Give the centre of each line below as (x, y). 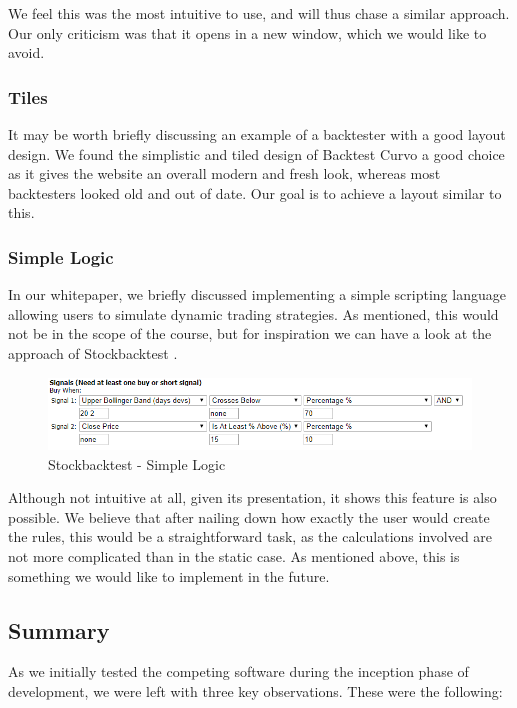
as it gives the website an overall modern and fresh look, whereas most (224, 173)
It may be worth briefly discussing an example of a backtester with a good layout (257, 134)
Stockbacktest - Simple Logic (137, 463)
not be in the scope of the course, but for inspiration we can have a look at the (250, 333)
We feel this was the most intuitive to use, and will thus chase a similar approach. (259, 13)
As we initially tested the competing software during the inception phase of (238, 671)
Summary (59, 629)
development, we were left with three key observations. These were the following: (255, 690)
